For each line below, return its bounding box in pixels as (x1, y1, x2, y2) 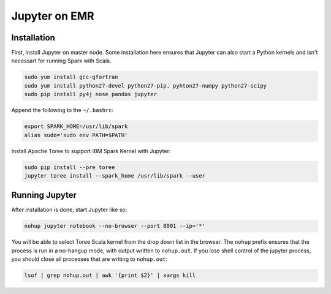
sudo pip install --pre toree (24, 164, 115, 171)
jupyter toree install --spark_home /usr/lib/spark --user (24, 172, 205, 179)
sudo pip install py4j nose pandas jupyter (24, 91, 158, 98)
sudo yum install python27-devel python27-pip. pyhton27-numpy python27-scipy (24, 82, 267, 89)
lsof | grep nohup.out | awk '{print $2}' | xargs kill (24, 272, 196, 279)
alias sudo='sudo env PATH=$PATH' (24, 132, 128, 138)
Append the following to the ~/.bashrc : (11, 107, 114, 114)
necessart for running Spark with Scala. (11, 57, 112, 64)
